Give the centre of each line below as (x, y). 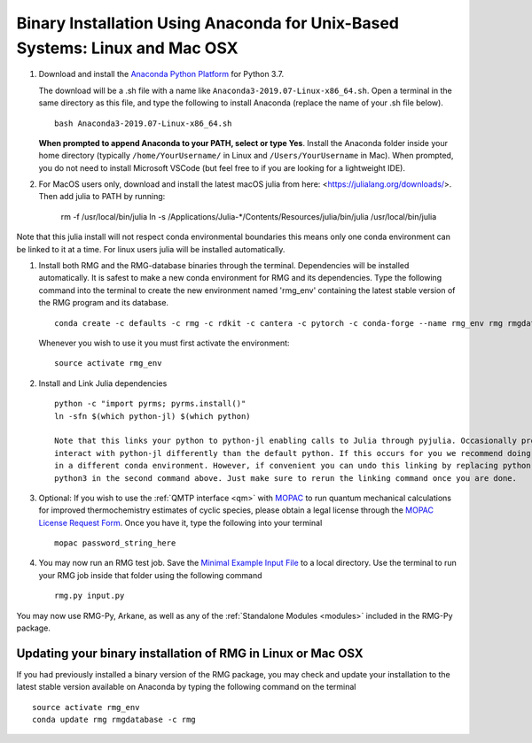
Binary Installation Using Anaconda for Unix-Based (207, 23)
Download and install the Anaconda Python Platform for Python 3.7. (161, 74)
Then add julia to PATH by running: (102, 197)
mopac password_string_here (115, 543)
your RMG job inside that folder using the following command (150, 575)
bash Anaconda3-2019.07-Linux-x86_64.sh (143, 123)
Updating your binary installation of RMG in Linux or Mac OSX (190, 653)
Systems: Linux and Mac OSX (127, 48)
